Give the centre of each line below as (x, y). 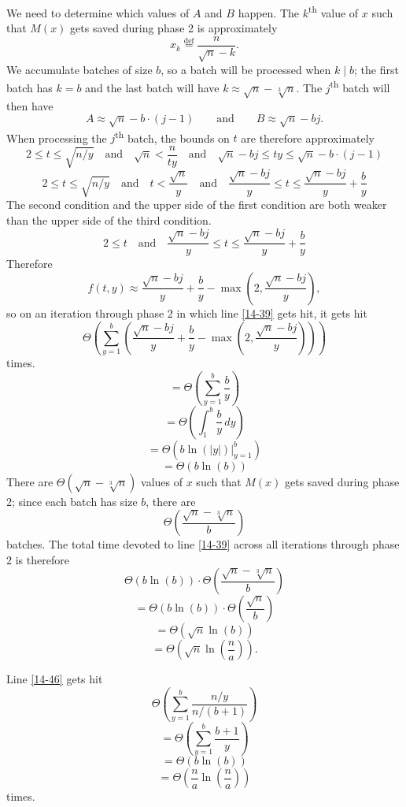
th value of (334, 11)
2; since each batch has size (72, 501)
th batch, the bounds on (172, 136)
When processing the (57, 138)
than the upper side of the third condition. (109, 219)
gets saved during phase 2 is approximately (174, 28)
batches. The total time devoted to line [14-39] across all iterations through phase (203, 544)
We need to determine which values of (98, 12)
